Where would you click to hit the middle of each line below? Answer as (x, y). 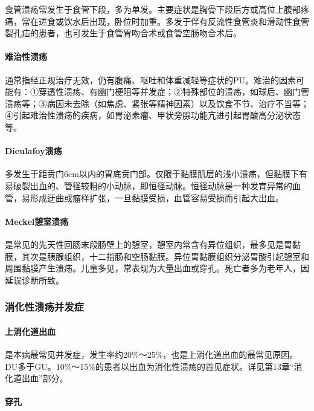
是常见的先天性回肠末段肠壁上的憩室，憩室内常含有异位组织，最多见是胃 (149, 244)
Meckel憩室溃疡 (37, 221)
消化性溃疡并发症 (44, 307)
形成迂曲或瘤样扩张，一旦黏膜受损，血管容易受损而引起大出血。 (157, 197)
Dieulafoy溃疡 (34, 151)
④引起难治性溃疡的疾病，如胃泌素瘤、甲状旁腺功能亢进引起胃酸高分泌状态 (153, 115)
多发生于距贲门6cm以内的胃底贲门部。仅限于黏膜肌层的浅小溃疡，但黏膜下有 (156, 174)
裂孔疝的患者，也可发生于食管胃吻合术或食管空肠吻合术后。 (123, 33)
